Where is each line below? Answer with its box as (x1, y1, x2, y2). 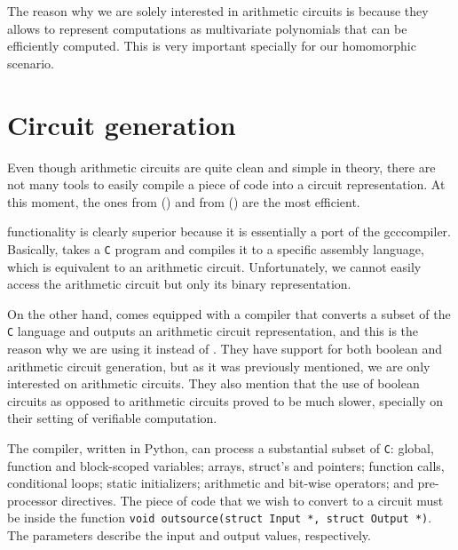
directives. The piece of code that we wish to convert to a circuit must (61, 490, 444, 509)
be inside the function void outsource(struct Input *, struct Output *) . (7, 508, 432, 527)
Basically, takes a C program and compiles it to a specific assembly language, (7, 239, 424, 258)
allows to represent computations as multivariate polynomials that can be (7, 19, 407, 37)
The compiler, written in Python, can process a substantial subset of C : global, (7, 438, 434, 457)
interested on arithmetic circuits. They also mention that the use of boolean (7, 374, 420, 393)
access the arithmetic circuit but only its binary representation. (7, 275, 351, 293)
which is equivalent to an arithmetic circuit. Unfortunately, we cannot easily (7, 257, 422, 275)
